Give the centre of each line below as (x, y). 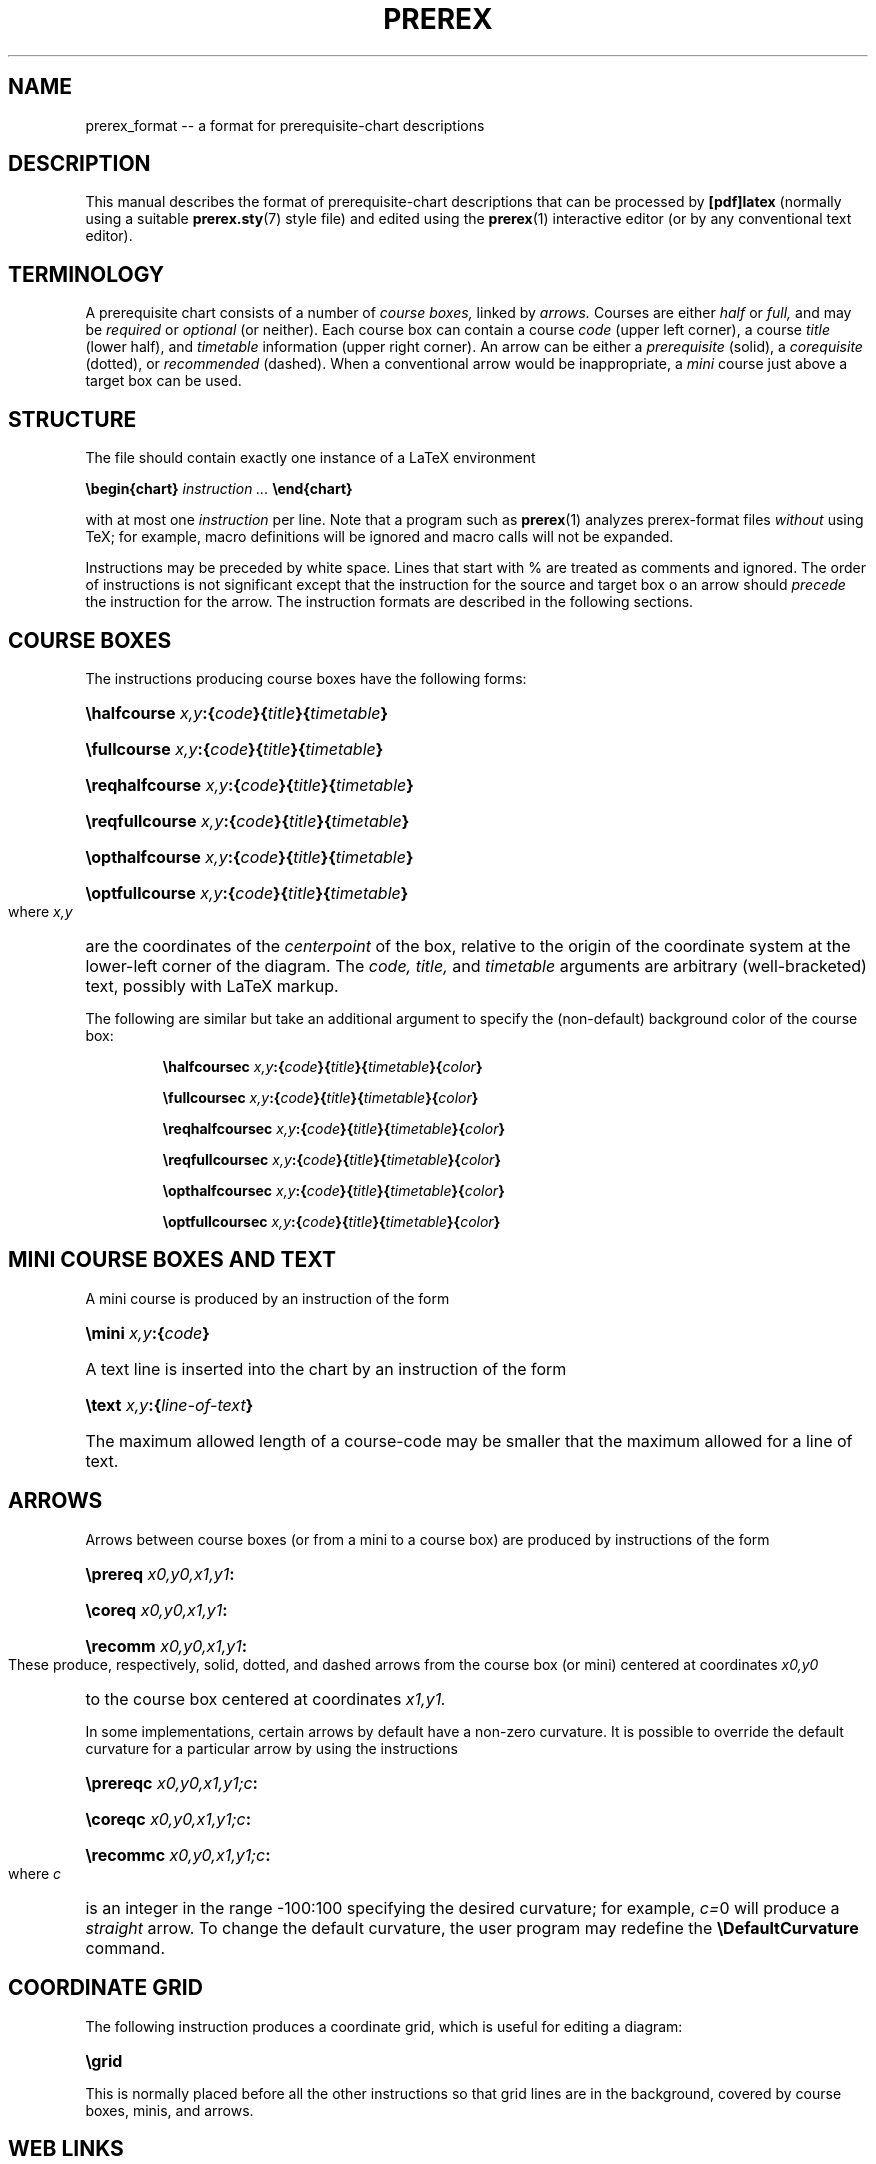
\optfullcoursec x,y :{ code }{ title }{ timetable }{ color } (331, 1221)
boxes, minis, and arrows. (169, 2110)
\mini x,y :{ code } (147, 1332)
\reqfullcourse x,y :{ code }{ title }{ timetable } (247, 820)
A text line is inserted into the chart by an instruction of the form (326, 1368)
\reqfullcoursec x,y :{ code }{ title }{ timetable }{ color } (331, 1159)
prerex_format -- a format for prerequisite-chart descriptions (285, 125)
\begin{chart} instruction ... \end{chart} (219, 489)
